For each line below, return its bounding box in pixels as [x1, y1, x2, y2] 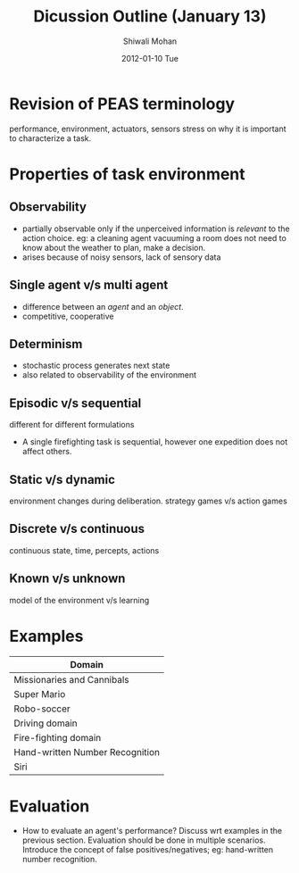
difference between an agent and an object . [21, 301, 185, 312]
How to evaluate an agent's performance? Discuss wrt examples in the [21, 826, 283, 836]
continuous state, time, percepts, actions [9, 545, 160, 555]
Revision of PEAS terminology [9, 94, 235, 113]
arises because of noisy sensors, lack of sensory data [21, 252, 221, 262]
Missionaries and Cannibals [13, 673, 129, 686]
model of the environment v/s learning [9, 594, 150, 605]
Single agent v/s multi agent [9, 278, 169, 293]
